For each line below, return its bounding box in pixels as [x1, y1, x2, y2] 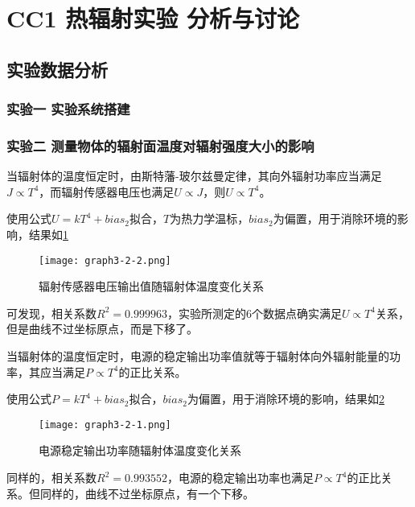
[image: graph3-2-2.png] [39, 254, 171, 266]
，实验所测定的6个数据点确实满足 [166, 304, 342, 321]
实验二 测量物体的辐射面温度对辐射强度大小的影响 [6, 135, 314, 155]
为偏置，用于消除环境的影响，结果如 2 [187, 390, 385, 407]
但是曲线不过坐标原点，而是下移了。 [6, 320, 198, 337]
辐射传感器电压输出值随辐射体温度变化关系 [39, 278, 264, 295]
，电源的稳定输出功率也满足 [166, 469, 314, 486]
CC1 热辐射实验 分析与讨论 [6, 2, 300, 35]
